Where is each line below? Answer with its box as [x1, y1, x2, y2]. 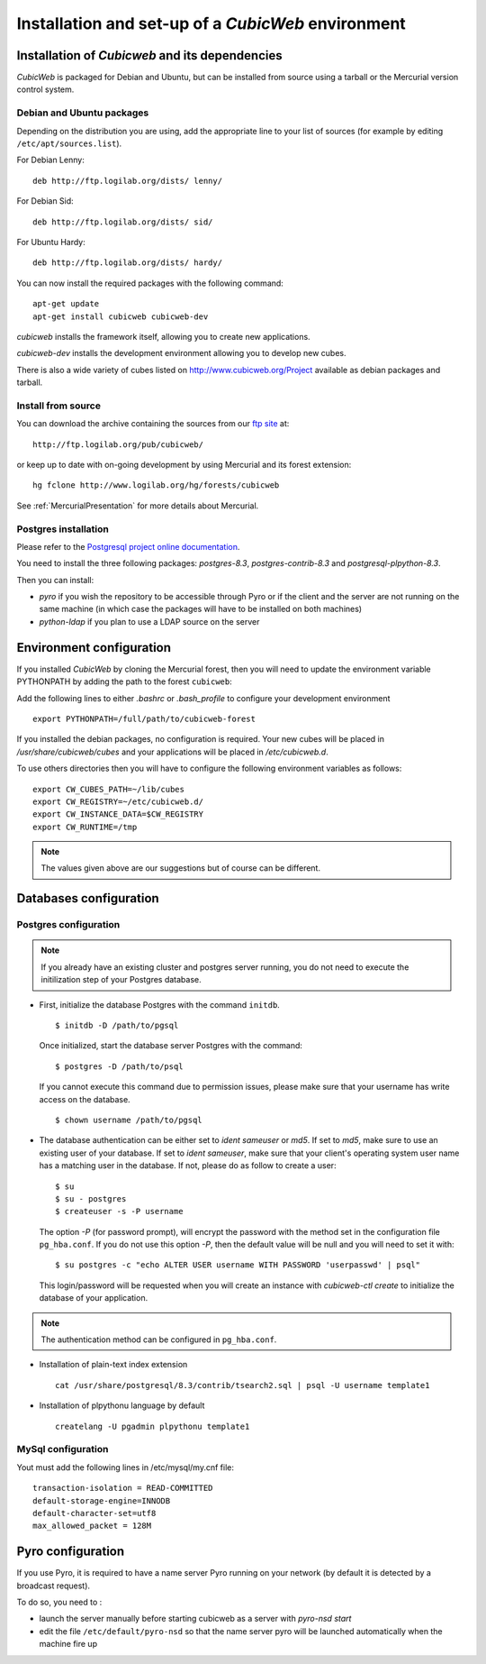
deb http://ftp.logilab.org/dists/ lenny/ [32, 176, 223, 186]
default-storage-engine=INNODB [32, 1495, 171, 1505]
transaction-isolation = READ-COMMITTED [32, 1483, 213, 1494]
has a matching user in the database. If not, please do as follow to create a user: [39, 1160, 337, 1171]
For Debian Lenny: [16, 154, 85, 166]
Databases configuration [16, 891, 159, 906]
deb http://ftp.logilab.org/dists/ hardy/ [32, 258, 223, 268]
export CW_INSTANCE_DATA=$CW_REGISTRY [32, 809, 204, 819]
